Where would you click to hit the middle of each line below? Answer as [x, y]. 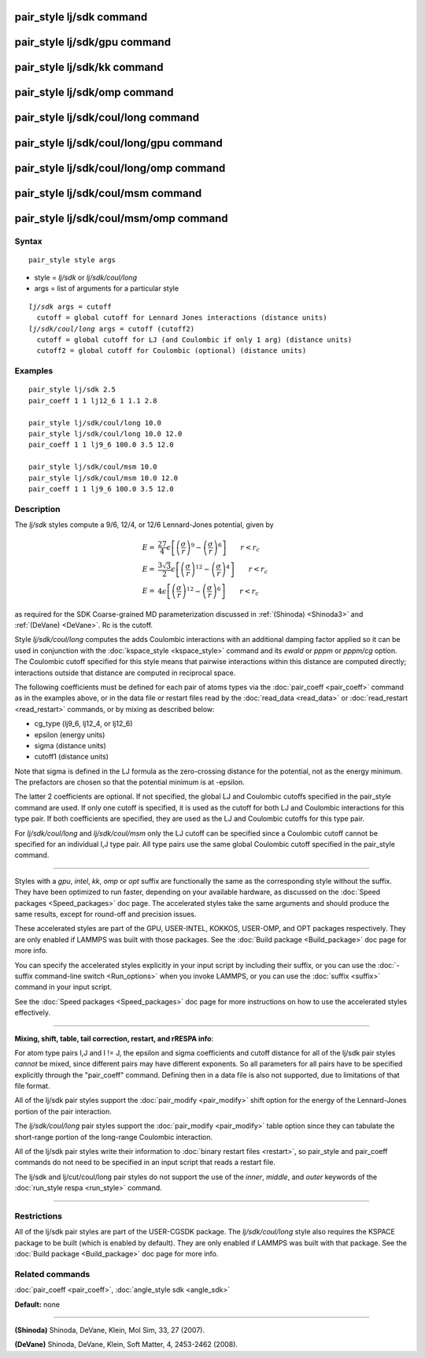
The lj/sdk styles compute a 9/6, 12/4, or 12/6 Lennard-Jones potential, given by [144, 525]
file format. [32, 1086]
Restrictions [39, 1215]
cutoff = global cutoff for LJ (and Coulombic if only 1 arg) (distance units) [194, 340]
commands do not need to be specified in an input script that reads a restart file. [145, 1163]
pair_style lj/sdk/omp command [94, 93]
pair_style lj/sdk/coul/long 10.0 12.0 [105, 434]
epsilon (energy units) [70, 735]
